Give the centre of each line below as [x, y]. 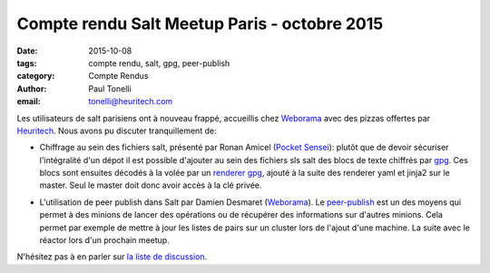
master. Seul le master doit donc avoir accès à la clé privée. [151, 185]
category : [36, 76]
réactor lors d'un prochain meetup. [104, 240]
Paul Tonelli [110, 88]
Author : [32, 88]
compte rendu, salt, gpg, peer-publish [159, 63]
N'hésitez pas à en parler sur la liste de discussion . [112, 257]
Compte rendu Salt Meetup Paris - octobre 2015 [200, 24]
